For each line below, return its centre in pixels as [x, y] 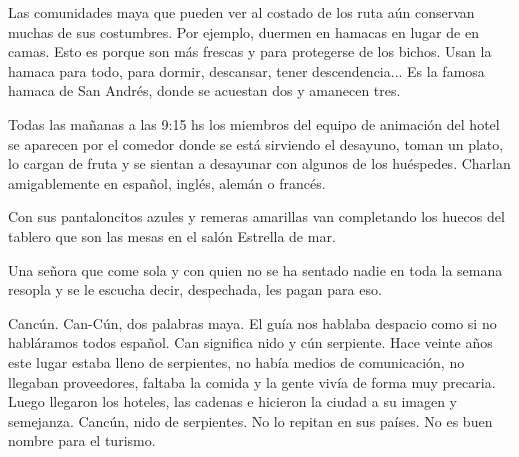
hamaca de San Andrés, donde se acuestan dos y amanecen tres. [204, 90]
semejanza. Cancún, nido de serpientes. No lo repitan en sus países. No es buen [250, 420]
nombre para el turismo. [82, 440]
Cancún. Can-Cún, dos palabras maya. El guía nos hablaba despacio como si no [252, 322]
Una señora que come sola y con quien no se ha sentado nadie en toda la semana [255, 269]
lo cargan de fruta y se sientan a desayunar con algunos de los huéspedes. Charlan [259, 163]
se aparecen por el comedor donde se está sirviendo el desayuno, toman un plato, [256, 143]
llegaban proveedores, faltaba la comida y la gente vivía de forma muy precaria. [252, 381]
